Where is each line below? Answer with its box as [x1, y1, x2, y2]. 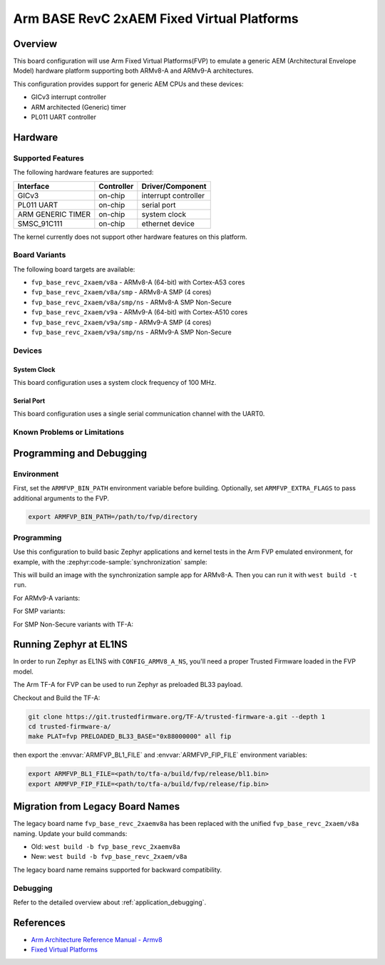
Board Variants [13, 250, 66, 260]
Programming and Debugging [13, 447, 148, 459]
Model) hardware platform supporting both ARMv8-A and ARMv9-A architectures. [13, 66, 254, 75]
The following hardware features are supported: [13, 168, 154, 177]
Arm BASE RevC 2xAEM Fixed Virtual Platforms [13, 11, 299, 26]
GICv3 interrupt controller [31, 93, 107, 101]
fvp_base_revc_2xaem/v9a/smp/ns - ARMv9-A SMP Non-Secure [31, 328, 232, 336]
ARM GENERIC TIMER [17, 209, 91, 219]
